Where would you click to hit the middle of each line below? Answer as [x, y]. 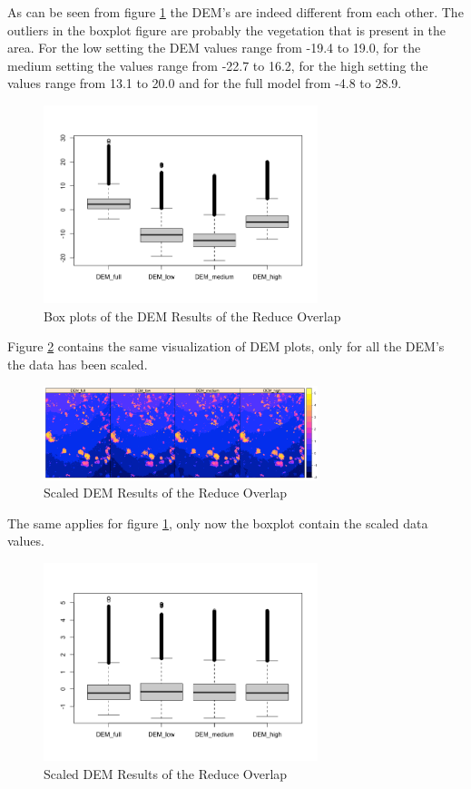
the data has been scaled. [78, 364]
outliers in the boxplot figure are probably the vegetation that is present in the [227, 30]
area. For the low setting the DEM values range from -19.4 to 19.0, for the [214, 48]
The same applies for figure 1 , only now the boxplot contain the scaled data [218, 523]
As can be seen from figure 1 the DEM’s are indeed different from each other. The [235, 12]
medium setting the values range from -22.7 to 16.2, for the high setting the [218, 65]
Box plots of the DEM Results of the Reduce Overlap [192, 316]
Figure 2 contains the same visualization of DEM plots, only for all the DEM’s [226, 346]
